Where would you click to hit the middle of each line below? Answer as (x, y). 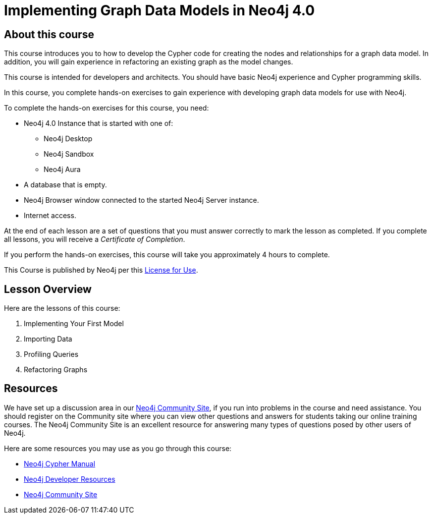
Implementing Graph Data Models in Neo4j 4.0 (160, 10)
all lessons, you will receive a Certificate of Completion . (95, 239)
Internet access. (50, 216)
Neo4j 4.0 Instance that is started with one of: (99, 123)
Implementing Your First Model (74, 324)
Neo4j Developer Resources (70, 479)
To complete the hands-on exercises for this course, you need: (107, 108)
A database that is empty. (65, 185)
